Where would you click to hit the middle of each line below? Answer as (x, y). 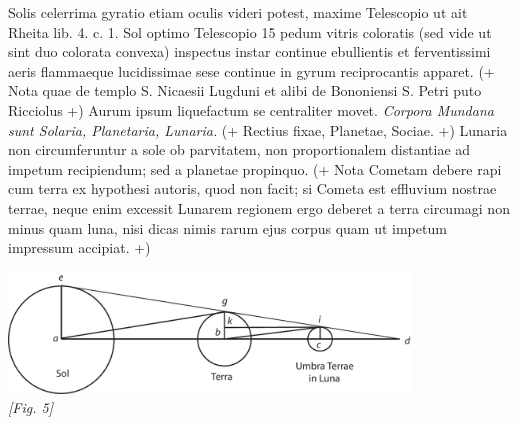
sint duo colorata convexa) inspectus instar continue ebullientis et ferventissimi (249, 51)
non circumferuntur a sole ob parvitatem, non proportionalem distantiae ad (239, 149)
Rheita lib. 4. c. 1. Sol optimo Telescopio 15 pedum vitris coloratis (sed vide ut (250, 31)
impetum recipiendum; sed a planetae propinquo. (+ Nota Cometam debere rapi (255, 168)
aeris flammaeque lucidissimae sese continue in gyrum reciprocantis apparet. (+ (251, 70)
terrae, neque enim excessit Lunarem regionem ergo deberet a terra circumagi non (259, 207)
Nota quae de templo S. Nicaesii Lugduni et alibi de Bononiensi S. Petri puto (245, 90)
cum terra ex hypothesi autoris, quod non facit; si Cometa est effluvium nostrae (252, 188)
